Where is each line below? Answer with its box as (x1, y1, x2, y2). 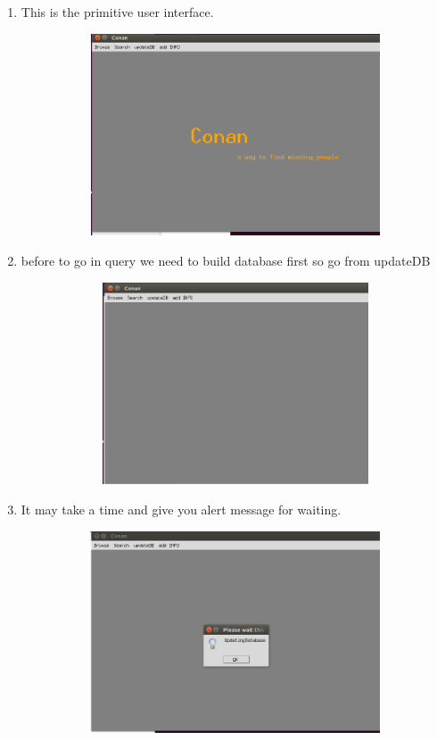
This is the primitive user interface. (21, 3, 214, 21)
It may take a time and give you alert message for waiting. (21, 499, 342, 518)
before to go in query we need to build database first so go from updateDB (21, 251, 431, 269)
